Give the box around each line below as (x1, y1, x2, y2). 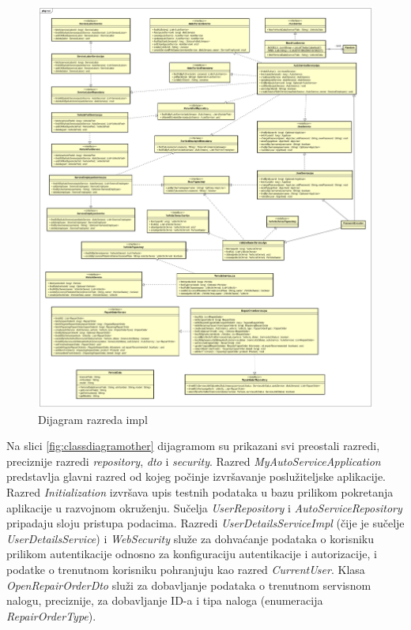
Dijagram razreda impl (38, 411, 148, 427)
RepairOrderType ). (6, 607, 96, 624)
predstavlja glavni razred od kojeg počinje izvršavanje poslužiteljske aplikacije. (6, 468, 386, 485)
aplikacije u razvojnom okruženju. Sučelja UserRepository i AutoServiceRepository (6, 499, 402, 516)
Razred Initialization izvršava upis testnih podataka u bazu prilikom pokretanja (6, 483, 394, 500)
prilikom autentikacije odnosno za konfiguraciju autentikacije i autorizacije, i (6, 546, 377, 562)
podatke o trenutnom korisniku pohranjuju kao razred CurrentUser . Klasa (6, 561, 365, 577)
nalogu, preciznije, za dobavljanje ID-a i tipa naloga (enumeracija (6, 592, 323, 609)
